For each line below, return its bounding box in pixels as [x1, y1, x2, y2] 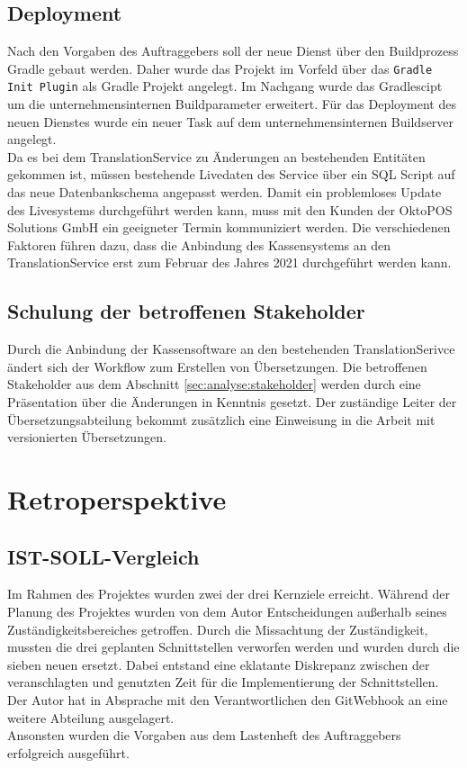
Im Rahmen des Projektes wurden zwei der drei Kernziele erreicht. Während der [7, 584, 451, 603]
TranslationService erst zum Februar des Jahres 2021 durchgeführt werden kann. [7, 253, 452, 272]
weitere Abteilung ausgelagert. [7, 708, 175, 727]
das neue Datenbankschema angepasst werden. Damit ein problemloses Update [7, 183, 442, 202]
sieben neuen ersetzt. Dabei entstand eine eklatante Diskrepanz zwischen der [7, 655, 430, 673]
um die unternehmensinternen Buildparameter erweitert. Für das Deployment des [7, 95, 456, 113]
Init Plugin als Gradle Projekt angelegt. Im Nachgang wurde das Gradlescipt [7, 77, 443, 95]
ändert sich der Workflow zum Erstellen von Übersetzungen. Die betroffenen [7, 357, 427, 375]
